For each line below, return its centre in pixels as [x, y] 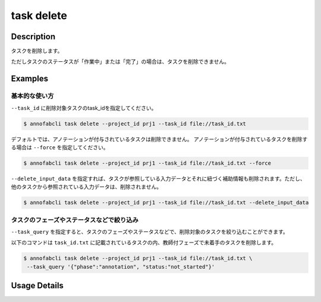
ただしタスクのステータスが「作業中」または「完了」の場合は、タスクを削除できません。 [120, 62]
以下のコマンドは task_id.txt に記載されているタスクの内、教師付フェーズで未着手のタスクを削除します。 [144, 243]
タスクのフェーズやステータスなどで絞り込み [75, 220]
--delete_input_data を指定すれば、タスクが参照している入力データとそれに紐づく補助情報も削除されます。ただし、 [158, 178]
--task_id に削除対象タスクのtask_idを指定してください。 [84, 108]
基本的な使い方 [32, 96]
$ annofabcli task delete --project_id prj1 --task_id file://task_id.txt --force [147, 163]
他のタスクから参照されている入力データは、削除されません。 [86, 187]
